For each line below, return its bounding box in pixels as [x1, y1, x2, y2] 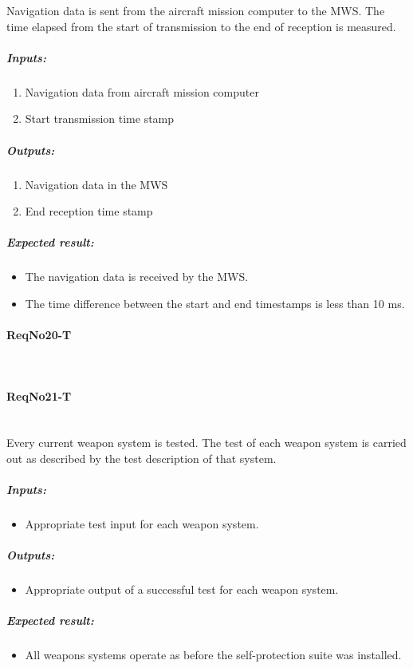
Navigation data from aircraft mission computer [25, 83, 259, 100]
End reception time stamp [25, 203, 153, 219]
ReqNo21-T [6, 388, 72, 405]
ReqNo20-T [6, 326, 72, 343]
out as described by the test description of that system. [6, 449, 277, 466]
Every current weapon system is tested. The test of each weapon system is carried [6, 434, 407, 451]
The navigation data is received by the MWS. [25, 268, 249, 285]
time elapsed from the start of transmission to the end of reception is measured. [6, 18, 396, 34]
